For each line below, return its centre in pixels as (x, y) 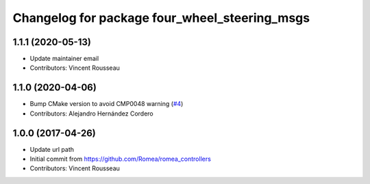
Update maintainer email (64, 59)
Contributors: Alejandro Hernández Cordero (91, 114)
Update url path (52, 149)
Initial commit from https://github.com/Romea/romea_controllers (121, 159)
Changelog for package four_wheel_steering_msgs (161, 18)
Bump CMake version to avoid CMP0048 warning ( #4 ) (107, 104)
